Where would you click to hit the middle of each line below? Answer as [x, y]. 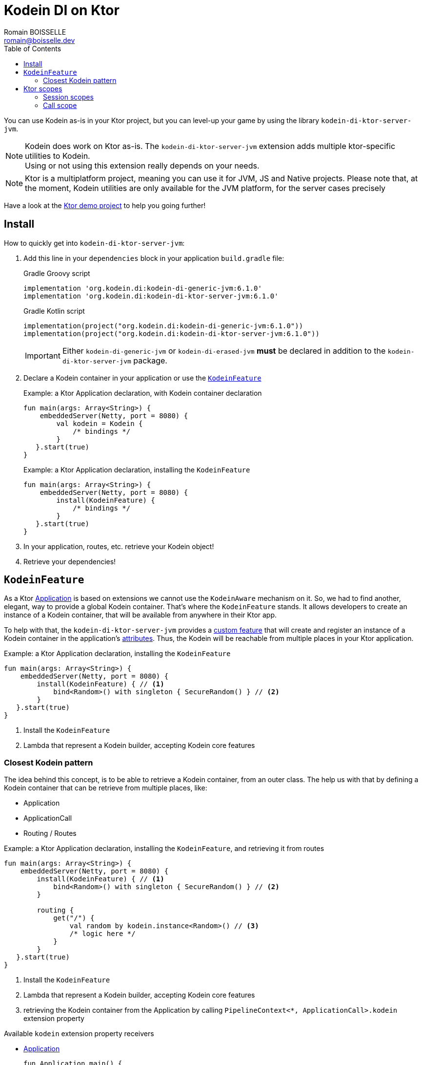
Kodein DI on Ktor [62, 10]
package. [150, 360]
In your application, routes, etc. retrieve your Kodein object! [119, 546]
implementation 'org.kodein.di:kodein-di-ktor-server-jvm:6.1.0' [151, 296]
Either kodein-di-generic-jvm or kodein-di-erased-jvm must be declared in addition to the [224, 351]
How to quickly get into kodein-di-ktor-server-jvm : [94, 243]
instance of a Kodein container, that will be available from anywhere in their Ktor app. [141, 615]
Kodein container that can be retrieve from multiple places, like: [106, 788]
